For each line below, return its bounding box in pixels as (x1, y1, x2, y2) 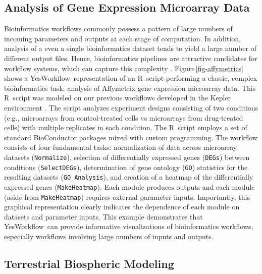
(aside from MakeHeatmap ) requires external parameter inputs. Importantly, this (4, 191, 250, 202)
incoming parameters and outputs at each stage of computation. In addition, (4, 33, 241, 43)
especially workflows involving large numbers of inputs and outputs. (4, 231, 214, 241)
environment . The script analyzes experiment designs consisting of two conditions (4, 102, 258, 113)
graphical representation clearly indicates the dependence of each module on (4, 201, 240, 212)
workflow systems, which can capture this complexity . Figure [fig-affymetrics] (4, 63, 244, 73)
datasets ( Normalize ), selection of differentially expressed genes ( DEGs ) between (4, 151, 250, 162)
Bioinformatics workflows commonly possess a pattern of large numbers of (4, 23, 233, 34)
